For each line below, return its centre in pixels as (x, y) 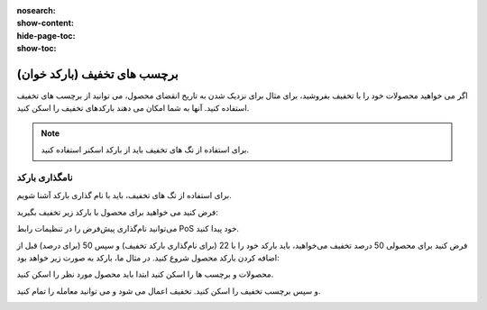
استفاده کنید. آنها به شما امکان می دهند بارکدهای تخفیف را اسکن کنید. (133, 108)
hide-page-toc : (46, 35)
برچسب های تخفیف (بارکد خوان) (97, 73)
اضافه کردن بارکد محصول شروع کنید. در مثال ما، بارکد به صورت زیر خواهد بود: (148, 258)
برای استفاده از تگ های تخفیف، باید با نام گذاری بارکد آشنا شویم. (124, 196)
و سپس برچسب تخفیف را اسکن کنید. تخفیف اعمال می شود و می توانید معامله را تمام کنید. (169, 291)
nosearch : (36, 10)
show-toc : (37, 49)
